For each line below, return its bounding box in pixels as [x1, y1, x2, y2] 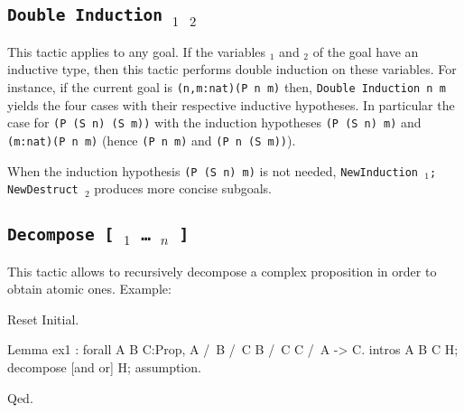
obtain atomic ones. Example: [7, 279, 172, 298]
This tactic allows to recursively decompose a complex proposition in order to [7, 261, 437, 280]
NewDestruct [7, 183, 79, 197]
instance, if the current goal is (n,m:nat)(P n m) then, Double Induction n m [7, 77, 446, 96]
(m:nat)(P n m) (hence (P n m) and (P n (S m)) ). [7, 130, 296, 149]
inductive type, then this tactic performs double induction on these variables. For [7, 60, 457, 79]
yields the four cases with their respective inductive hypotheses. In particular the [7, 95, 455, 114]
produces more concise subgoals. [94, 179, 273, 198]
